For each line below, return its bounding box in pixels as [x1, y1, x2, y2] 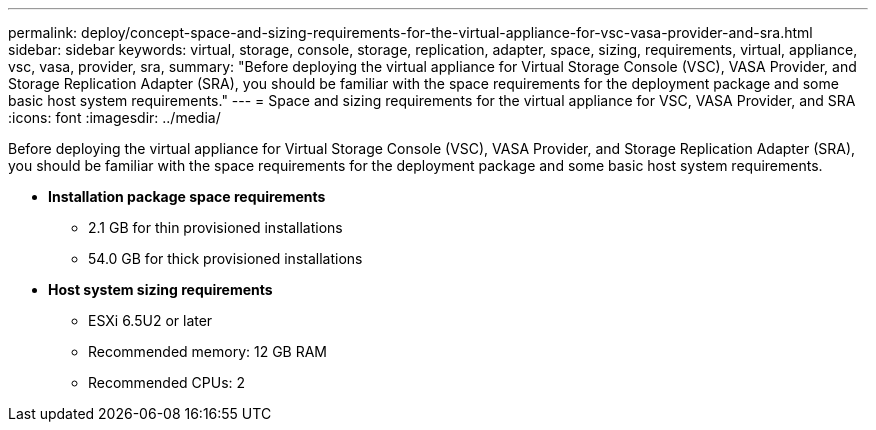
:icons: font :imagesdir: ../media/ [8, 109, 221, 126]
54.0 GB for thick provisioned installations [88, 250, 363, 267]
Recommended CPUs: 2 [88, 374, 246, 391]
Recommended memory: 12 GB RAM [88, 343, 328, 360]
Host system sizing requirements [48, 281, 273, 298]
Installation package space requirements [48, 188, 326, 205]
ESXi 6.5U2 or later [88, 312, 213, 329]
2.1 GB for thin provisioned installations [88, 219, 343, 236]
